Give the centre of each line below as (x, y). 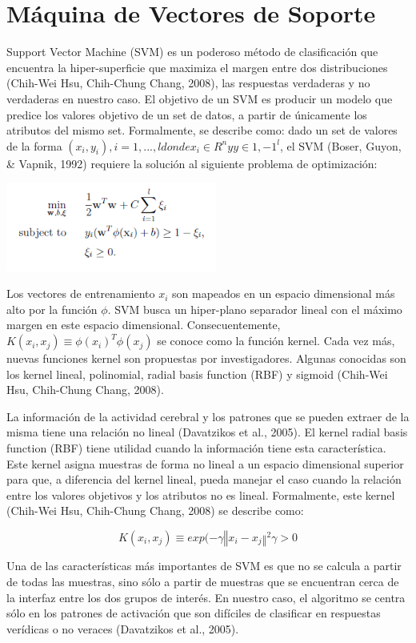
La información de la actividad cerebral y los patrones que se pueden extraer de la (208, 416)
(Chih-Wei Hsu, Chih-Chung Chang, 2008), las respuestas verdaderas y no (188, 83)
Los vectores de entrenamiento (81, 293)
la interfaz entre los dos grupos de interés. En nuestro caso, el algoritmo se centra (206, 597)
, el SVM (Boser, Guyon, (340, 145)
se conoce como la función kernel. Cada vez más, (276, 341)
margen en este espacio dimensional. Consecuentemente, (144, 325)
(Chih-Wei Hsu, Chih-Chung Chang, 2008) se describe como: (155, 510)
